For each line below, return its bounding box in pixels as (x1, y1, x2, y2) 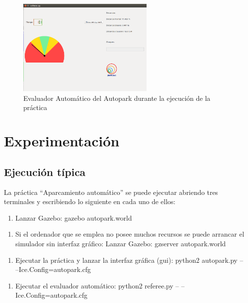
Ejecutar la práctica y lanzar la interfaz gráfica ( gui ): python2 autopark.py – (15, 255, 243, 265)
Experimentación (4, 131, 119, 151)
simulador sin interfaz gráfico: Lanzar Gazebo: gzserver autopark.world (15, 238, 226, 248)
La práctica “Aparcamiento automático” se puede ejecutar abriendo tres (4, 187, 218, 197)
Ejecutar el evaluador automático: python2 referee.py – (15, 280, 179, 290)
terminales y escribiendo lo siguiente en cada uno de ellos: (4, 196, 176, 207)
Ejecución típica (4, 164, 86, 179)
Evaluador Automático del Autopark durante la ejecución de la (23, 93, 211, 103)
